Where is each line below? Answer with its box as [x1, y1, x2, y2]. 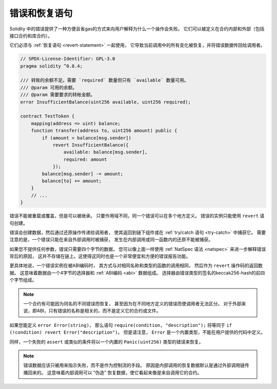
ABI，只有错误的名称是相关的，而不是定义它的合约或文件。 [36, 308, 161, 314]
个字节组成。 [9, 277, 37, 283]
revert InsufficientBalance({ [52, 142, 129, 148]
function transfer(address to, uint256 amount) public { [31, 128, 177, 133]
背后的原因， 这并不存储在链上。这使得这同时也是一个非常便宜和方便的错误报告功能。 [9, 253, 191, 259]
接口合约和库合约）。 [9, 32, 52, 38]
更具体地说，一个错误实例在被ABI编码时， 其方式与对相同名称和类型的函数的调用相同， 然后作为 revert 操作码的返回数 [9, 262, 263, 269]
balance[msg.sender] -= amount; [42, 171, 123, 177]
